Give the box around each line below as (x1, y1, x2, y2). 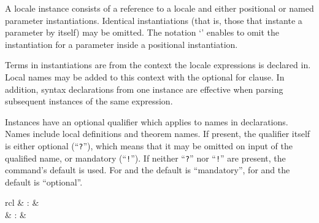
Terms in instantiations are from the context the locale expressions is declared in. (5, 58, 311, 71)
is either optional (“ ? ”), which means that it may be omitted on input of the (5, 139, 293, 152)
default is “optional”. (5, 175, 83, 188)
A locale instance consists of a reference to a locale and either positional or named (5, 2, 314, 14)
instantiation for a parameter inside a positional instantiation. (5, 37, 238, 50)
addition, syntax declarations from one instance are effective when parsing (5, 82, 283, 95)
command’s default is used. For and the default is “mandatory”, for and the (5, 163, 290, 176)
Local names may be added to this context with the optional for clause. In (5, 70, 285, 83)
